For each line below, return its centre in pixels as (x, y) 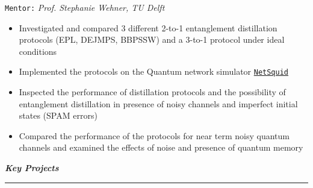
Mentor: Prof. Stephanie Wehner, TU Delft (85, 7)
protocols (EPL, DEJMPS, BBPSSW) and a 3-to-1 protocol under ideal (152, 39)
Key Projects (32, 168)
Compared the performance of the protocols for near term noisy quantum (154, 135)
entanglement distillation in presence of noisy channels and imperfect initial (158, 103)
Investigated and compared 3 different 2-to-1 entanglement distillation (148, 27)
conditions (38, 51)
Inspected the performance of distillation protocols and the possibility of (152, 92)
